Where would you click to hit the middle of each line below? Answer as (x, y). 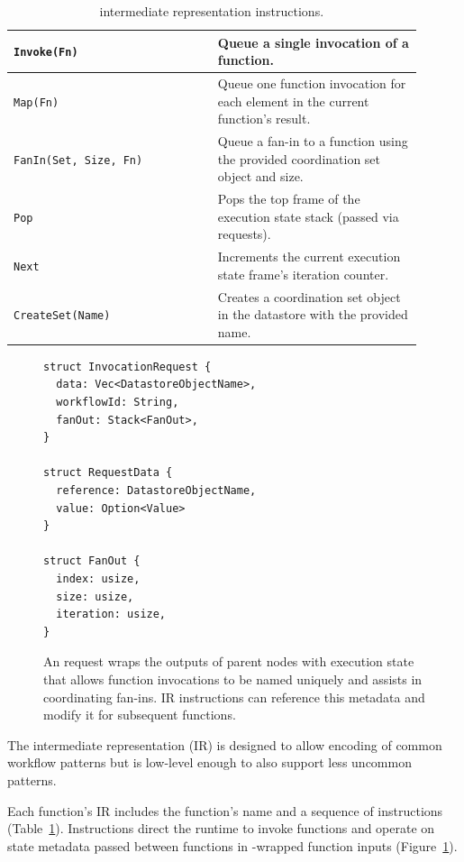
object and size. (260, 176)
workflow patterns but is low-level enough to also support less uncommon (209, 762)
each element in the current (293, 101)
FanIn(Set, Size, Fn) (78, 160)
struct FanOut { (92, 561)
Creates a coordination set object (309, 296)
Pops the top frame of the (289, 199)
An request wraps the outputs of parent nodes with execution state (229, 661)
